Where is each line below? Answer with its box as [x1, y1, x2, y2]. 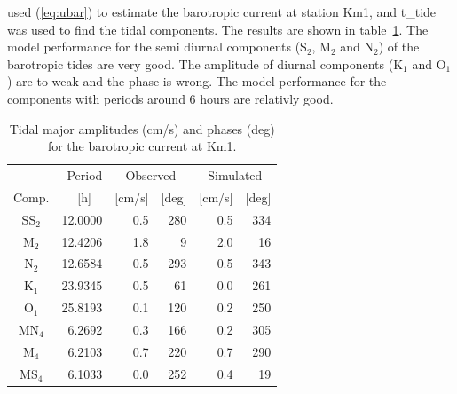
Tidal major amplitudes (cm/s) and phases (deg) [9, 119, 275, 138]
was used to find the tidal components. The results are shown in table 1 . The [7, 20, 429, 38]
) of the [378, 37, 420, 56]
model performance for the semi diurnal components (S [7, 37, 307, 56]
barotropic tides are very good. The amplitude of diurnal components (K [7, 54, 404, 73]
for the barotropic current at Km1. [47, 137, 237, 155]
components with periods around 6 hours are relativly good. [7, 89, 334, 107]
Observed [125, 166, 177, 184]
